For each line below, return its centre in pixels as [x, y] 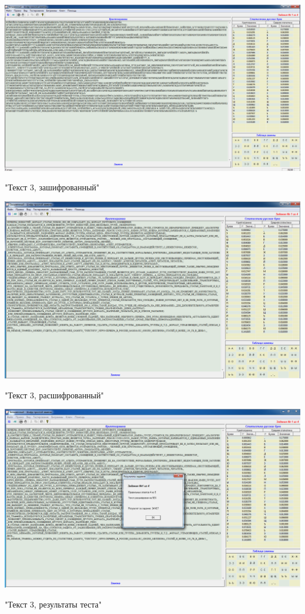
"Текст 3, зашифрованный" [52, 187]
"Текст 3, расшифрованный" [54, 395]
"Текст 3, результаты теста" [53, 604]
